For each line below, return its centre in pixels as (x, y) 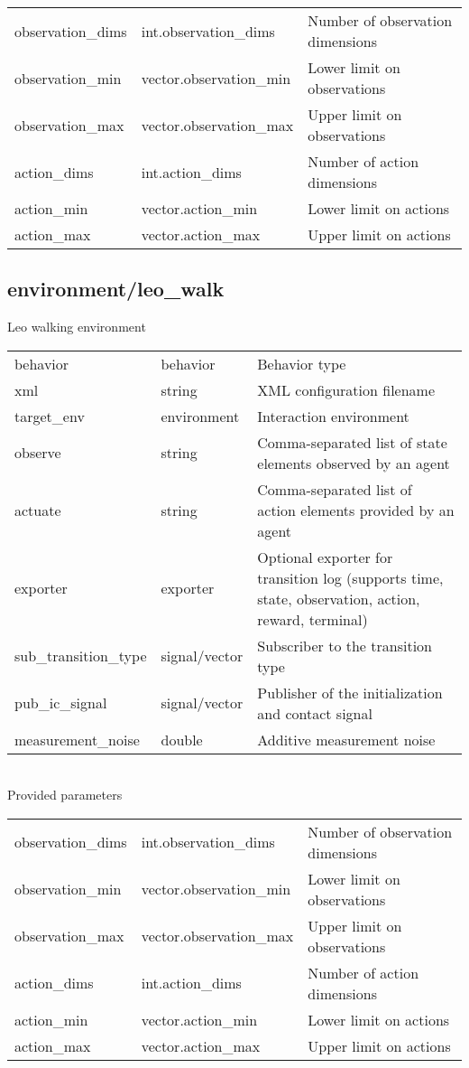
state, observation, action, (339, 598)
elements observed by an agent (354, 463)
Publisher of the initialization (350, 692)
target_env (50, 416)
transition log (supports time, (350, 577)
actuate (38, 510)
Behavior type (302, 363)
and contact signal (315, 713)
